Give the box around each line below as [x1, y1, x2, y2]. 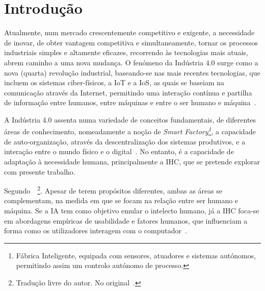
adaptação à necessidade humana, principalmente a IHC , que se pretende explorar [4, 156, 260, 166]
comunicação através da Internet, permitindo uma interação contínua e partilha [4, 87, 252, 98]
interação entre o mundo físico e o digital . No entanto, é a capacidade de [4, 146, 234, 157]
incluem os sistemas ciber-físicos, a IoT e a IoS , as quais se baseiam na [4, 77, 225, 88]
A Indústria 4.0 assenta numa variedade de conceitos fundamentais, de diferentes [4, 114, 256, 125]
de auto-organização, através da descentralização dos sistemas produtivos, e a [4, 136, 246, 147]
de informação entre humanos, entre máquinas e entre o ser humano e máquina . [4, 97, 256, 108]
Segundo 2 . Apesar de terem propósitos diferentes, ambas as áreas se [4, 184, 223, 196]
